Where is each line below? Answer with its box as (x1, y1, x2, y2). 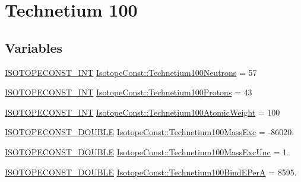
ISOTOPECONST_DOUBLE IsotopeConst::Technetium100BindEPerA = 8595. (5, 165, 297, 178)
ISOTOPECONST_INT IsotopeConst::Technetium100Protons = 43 (5, 86, 252, 98)
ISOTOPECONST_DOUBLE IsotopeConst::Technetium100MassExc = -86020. (5, 126, 294, 138)
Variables (5, 38, 63, 56)
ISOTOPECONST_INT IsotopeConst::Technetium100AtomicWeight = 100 (5, 106, 280, 118)
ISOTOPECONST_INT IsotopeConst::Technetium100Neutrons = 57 (5, 66, 257, 78)
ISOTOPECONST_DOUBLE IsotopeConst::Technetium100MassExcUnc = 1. (5, 145, 289, 158)
